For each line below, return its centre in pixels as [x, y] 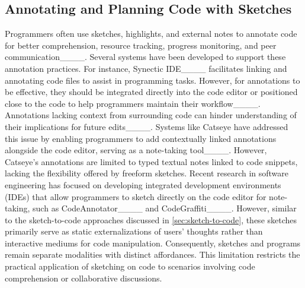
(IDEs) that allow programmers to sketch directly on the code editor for [136, 196]
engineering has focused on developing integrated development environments [143, 184]
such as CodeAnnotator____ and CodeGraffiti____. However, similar [165, 208]
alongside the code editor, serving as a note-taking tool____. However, [136, 150]
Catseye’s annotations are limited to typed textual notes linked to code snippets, [151, 161]
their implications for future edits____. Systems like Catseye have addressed [147, 126]
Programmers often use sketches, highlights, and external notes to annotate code [151, 34]
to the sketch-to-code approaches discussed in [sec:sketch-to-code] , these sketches [151, 219]
